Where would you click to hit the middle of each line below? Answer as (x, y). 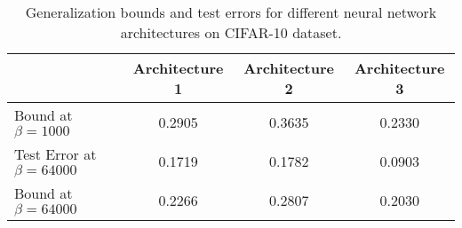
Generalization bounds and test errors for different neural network (231, 12)
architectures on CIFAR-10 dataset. (231, 32)
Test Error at (56, 154)
